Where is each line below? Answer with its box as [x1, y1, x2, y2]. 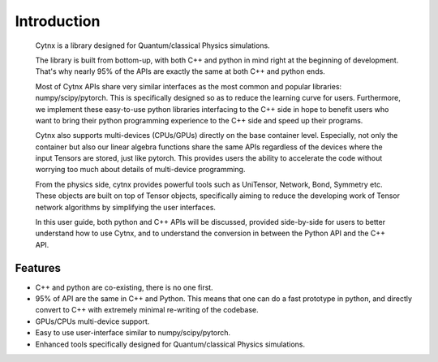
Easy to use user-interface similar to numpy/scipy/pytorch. [35, 328, 231, 338]
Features [15, 261, 61, 275]
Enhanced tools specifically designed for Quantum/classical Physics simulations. [35, 339, 306, 349]
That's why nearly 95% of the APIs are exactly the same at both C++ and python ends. [35, 67, 326, 76]
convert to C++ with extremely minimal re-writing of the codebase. [35, 305, 259, 315]
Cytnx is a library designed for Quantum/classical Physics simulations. [35, 41, 271, 50]
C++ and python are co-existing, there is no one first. [35, 282, 214, 292]
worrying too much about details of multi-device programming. [35, 165, 246, 175]
